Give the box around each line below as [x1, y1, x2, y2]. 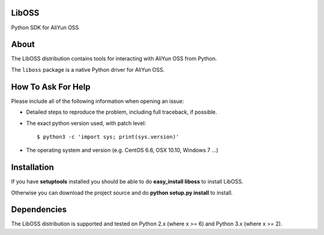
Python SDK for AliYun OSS [11, 24, 79, 31]
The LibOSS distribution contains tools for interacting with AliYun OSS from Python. [11, 55, 217, 62]
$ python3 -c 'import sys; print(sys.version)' [37, 133, 179, 140]
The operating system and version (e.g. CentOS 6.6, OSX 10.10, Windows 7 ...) [26, 147, 218, 154]
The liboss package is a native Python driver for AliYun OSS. [11, 66, 165, 73]
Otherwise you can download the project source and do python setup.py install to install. [11, 189, 233, 196]
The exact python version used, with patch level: [26, 120, 146, 127]
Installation [11, 162, 54, 173]
